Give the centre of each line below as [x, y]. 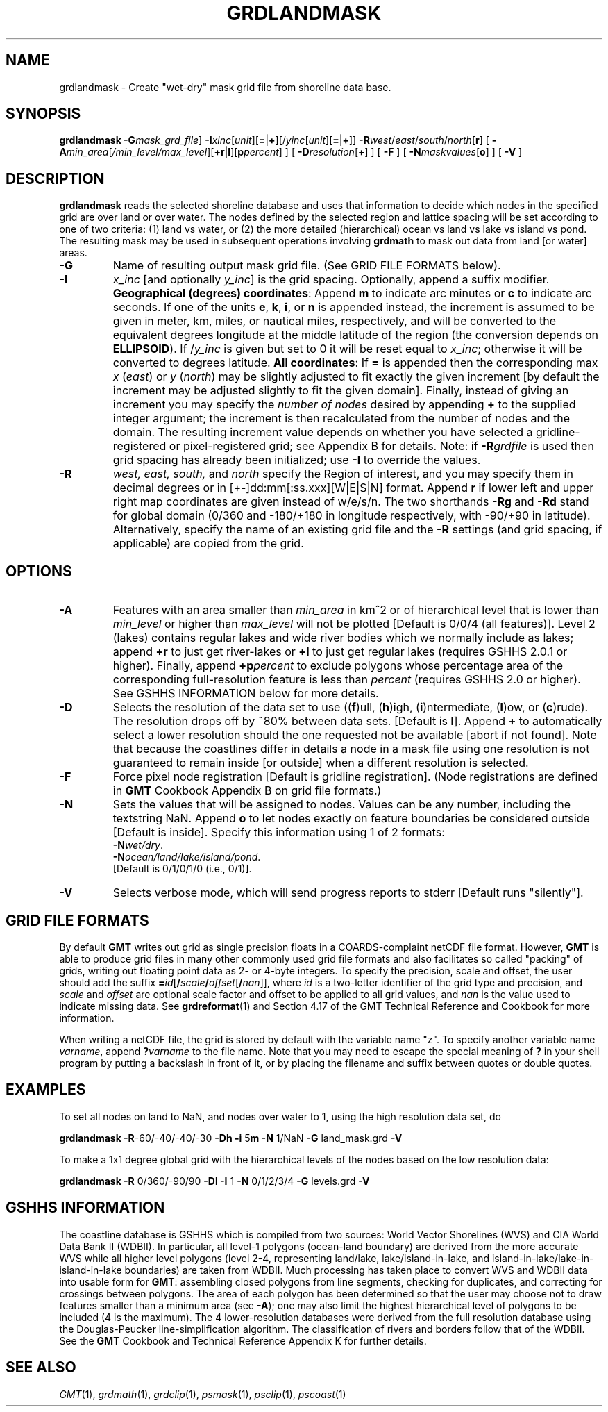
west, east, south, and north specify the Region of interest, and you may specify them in [343, 474]
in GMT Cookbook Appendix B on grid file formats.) [247, 791]
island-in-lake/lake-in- [543, 1258]
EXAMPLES [46, 1090]
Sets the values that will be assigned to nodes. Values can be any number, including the [342, 805]
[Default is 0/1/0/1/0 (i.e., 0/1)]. [182, 869]
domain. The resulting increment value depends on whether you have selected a [323, 432]
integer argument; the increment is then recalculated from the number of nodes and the [341, 418]
